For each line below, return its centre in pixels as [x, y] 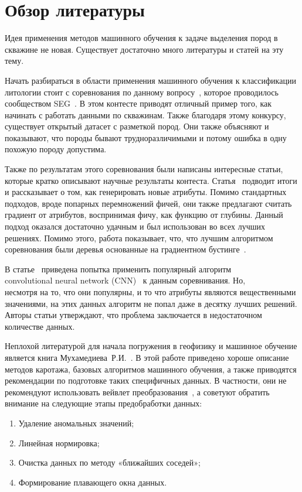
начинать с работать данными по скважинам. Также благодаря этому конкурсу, [145, 115]
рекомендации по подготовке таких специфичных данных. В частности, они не [146, 380]
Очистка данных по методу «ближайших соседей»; [110, 462]
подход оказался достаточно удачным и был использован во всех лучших [135, 226]
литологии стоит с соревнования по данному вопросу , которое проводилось [142, 92]
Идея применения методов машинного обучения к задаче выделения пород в [141, 38]
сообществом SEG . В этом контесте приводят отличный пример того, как [138, 103]
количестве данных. [40, 326]
